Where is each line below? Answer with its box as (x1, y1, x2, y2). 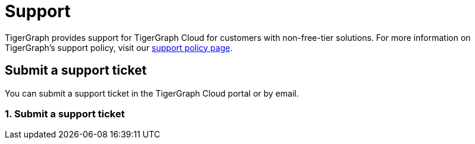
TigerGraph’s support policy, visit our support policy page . (5, 42, 233, 53)
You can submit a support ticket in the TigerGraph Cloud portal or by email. (5, 88, 299, 98)
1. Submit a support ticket (5, 107, 125, 120)
